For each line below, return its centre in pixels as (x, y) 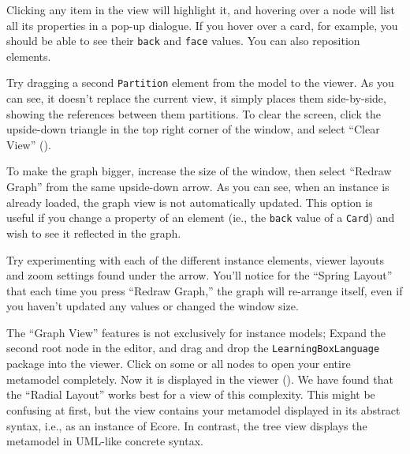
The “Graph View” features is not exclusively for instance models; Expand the (196, 332)
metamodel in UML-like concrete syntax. (105, 441)
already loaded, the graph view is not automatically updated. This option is (190, 202)
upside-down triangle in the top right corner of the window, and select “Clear (193, 129)
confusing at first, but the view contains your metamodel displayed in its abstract (203, 409)
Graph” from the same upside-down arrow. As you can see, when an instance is (198, 187)
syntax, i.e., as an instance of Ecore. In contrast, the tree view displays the (187, 425)
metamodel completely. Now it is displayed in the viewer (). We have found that (200, 379)
